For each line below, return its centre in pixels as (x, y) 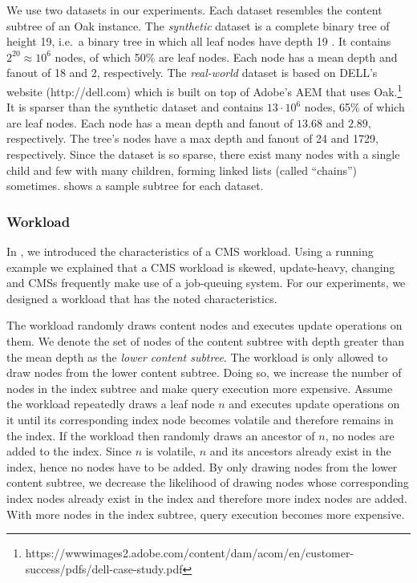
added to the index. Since (69, 451)
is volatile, (170, 451)
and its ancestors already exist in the (300, 451)
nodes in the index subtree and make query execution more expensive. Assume (200, 388)
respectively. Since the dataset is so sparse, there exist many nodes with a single (203, 154)
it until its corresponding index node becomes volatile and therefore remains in (200, 419)
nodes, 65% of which (354, 107)
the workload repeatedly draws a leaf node (111, 404)
